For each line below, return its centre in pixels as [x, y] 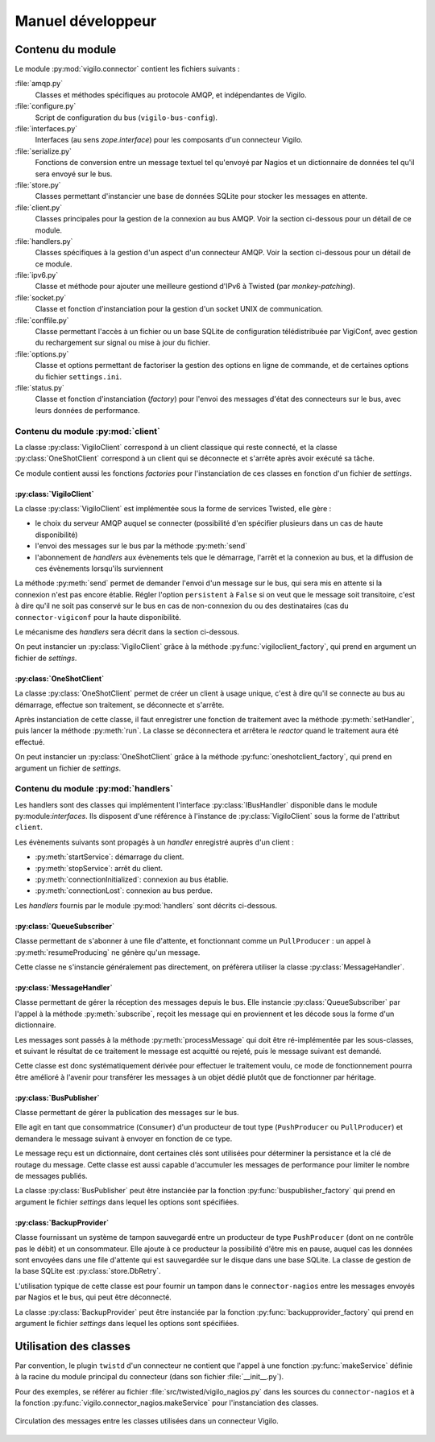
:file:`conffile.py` [42, 320]
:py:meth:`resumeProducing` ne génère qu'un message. [108, 952]
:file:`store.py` [38, 184]
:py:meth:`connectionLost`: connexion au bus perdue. [124, 890]
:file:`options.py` [42, 353]
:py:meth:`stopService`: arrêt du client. [99, 868]
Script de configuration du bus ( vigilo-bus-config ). [126, 118]
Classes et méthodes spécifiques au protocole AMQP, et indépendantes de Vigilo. [171, 95]
